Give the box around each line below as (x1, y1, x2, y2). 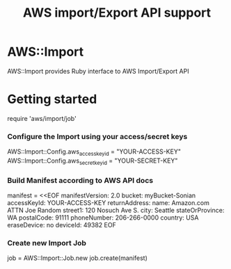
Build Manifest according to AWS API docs (7, 175, 154, 185)
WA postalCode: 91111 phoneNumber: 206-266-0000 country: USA (7, 213, 199, 222)
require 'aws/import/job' (7, 114, 77, 122)
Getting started (7, 92, 97, 107)
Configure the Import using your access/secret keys (7, 131, 188, 141)
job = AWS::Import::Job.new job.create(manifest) (7, 254, 148, 262)
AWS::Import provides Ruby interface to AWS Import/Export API (7, 67, 189, 75)
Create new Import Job (7, 238, 87, 247)
